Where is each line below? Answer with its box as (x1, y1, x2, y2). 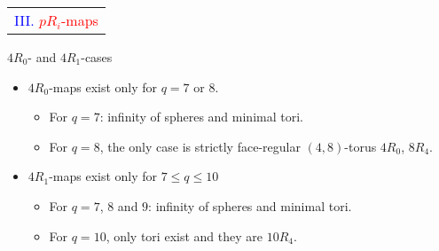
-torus (344, 137, 377, 155)
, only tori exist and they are (106, 226, 263, 245)
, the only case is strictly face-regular (99, 137, 301, 155)
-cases (81, 48, 113, 66)
